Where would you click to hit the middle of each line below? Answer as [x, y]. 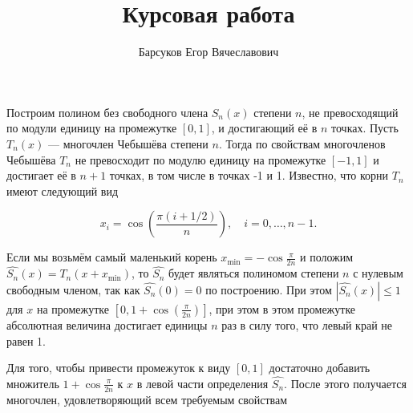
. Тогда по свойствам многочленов [302, 143]
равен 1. [26, 340]
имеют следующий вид [63, 190]
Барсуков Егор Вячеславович [209, 52]
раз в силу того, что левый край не [307, 324]
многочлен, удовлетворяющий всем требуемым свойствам [147, 399]
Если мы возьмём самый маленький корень [112, 257]
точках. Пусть [365, 128]
